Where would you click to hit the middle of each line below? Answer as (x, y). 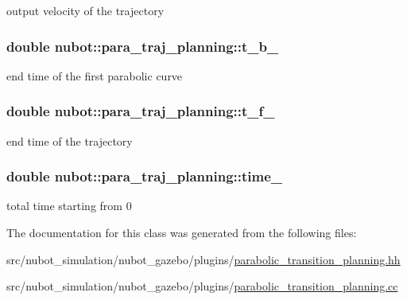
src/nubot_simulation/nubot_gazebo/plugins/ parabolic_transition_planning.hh (203, 259)
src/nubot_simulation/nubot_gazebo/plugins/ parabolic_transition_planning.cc (202, 286)
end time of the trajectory (70, 140)
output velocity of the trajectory (85, 10)
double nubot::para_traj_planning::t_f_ (141, 111)
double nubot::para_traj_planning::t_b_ (143, 46)
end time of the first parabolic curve (95, 75)
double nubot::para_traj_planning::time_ (145, 176)
